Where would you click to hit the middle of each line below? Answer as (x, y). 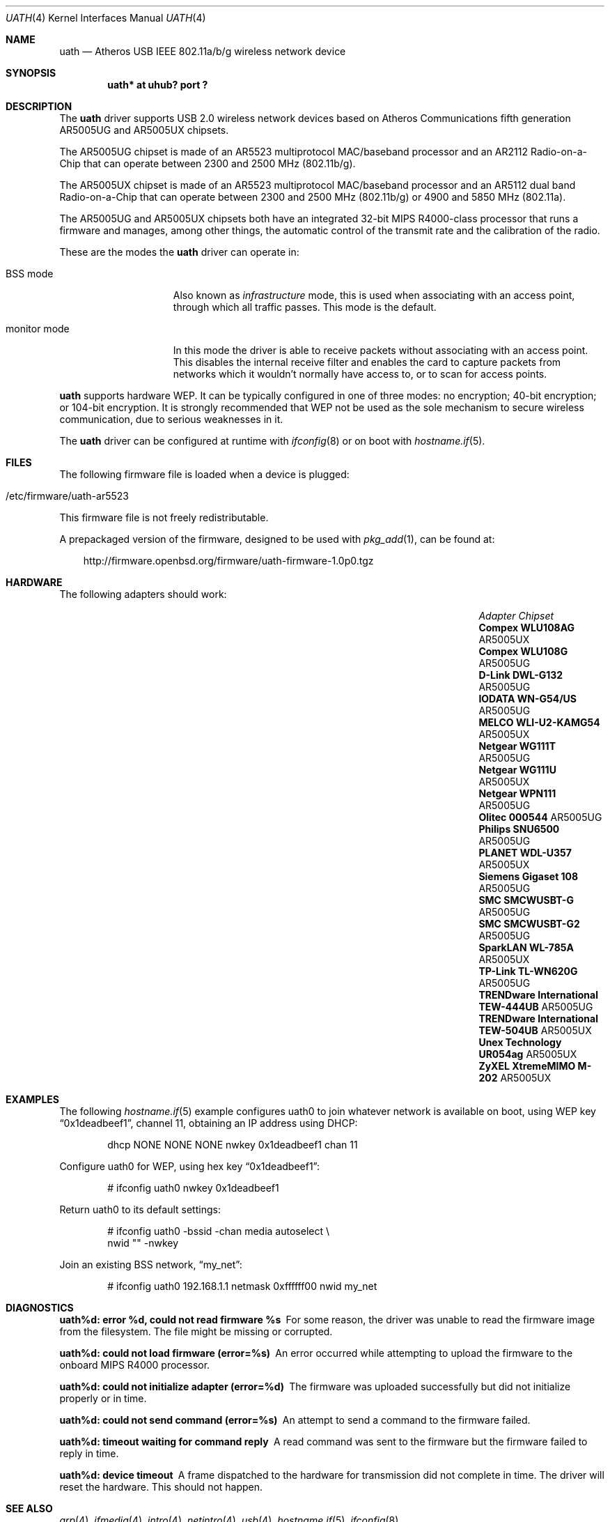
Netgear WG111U (517, 770)
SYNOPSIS (31, 73)
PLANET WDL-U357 (525, 853)
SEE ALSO (29, 1508)
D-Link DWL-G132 (521, 675)
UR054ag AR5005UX (528, 1054)
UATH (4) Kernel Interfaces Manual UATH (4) (106, 18)
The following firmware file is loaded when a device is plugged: (204, 474)
